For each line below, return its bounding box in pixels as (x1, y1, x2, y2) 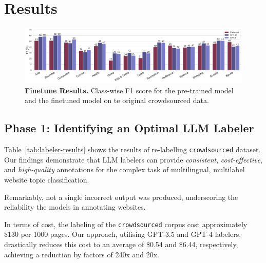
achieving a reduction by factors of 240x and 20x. (4, 249, 159, 259)
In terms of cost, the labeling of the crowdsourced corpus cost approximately (4, 218, 248, 229)
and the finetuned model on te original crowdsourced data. (25, 95, 209, 106)
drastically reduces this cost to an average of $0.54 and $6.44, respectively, (4, 239, 238, 250)
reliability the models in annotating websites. (4, 201, 146, 212)
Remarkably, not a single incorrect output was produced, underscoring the (4, 191, 238, 202)
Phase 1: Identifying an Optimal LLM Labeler (4, 120, 254, 136)
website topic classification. (4, 174, 89, 185)
